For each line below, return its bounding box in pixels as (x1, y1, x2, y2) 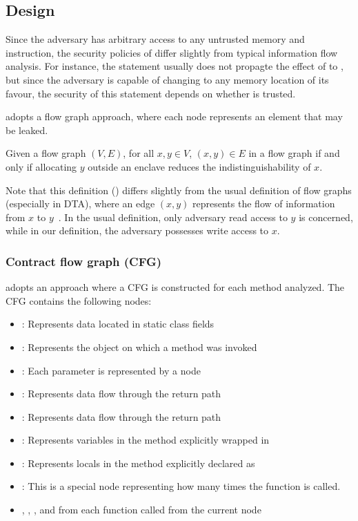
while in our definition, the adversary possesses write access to (6, 223, 269, 238)
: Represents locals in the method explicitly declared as (21, 455, 255, 470)
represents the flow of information (192, 196, 335, 211)
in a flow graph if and (248, 146, 340, 160)
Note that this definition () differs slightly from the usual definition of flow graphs (6, 182, 352, 197)
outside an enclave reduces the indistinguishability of (88, 159, 311, 173)
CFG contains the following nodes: (6, 293, 152, 307)
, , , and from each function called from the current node (21, 502, 261, 517)
